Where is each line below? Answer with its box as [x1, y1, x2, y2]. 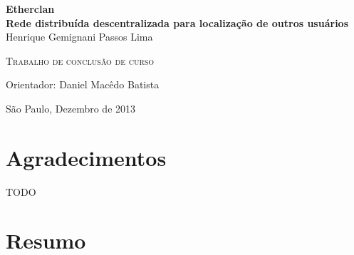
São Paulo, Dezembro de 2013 [6, 100, 136, 115]
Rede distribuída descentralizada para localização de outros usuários [6, 15, 349, 30]
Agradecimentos [6, 142, 167, 172]
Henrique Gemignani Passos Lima [6, 29, 153, 44]
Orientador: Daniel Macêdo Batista [6, 77, 160, 92]
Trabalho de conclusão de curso [6, 53, 155, 68]
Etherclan [6, 1, 55, 16]
